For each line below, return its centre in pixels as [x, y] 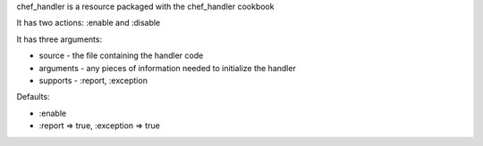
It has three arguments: [59, 39]
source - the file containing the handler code [121, 56]
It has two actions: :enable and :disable [89, 23]
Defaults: [33, 97]
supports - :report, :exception [93, 80]
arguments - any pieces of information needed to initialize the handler [168, 68]
